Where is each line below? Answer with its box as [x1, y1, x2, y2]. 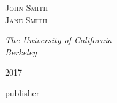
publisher [5, 86, 40, 99]
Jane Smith [5, 13, 47, 26]
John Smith [5, 1, 48, 13]
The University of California [5, 34, 112, 46]
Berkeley [5, 45, 37, 58]
